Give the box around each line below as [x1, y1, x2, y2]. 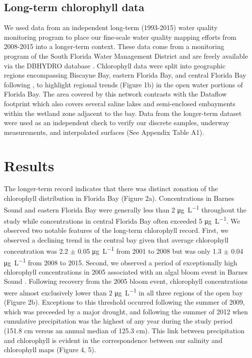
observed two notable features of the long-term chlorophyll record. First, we [4, 225, 229, 235]
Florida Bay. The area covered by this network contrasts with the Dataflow [4, 89, 227, 99]
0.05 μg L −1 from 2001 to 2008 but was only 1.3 [78, 244, 221, 256]
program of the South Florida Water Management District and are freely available [4, 50, 248, 61]
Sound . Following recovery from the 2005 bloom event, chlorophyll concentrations [4, 276, 248, 286]
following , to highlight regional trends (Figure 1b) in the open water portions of [4, 79, 243, 89]
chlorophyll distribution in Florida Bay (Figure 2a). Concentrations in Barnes [4, 193, 234, 203]
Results [4, 155, 54, 175]
